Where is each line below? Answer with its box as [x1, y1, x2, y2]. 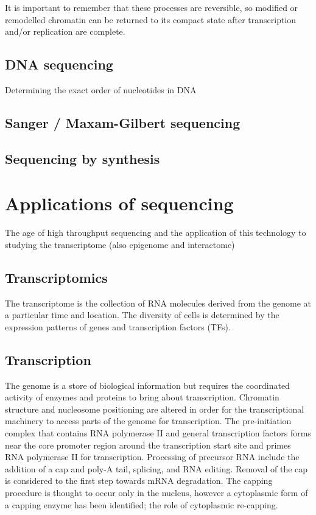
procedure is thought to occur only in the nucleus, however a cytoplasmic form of [5, 486, 308, 499]
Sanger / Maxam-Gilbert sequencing [5, 113, 241, 132]
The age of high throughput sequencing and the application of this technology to [5, 226, 306, 239]
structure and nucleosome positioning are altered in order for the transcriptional [5, 402, 304, 415]
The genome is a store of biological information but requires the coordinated [5, 378, 290, 391]
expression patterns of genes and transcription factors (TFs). [5, 320, 231, 333]
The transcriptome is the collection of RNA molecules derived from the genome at [5, 296, 311, 309]
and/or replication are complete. [5, 25, 125, 38]
